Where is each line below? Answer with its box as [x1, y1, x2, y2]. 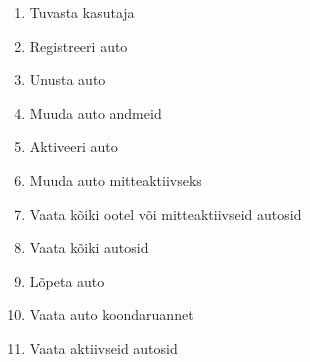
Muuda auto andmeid [29, 102, 162, 123]
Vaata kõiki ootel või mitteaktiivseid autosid [29, 203, 302, 224]
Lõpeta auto [29, 270, 105, 291]
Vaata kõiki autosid [29, 237, 149, 258]
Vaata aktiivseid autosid [29, 337, 178, 358]
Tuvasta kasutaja [29, 2, 135, 22]
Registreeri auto [29, 35, 128, 56]
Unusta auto [29, 69, 106, 90]
